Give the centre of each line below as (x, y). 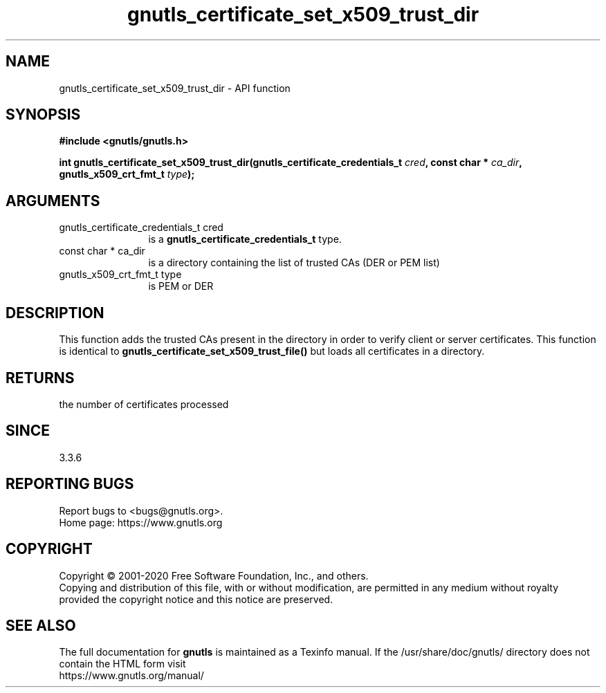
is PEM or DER (181, 286)
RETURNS (40, 378)
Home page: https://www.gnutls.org (141, 522)
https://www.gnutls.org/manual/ (131, 676)
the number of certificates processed (144, 404)
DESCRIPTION (55, 313)
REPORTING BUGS (70, 484)
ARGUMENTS (53, 201)
